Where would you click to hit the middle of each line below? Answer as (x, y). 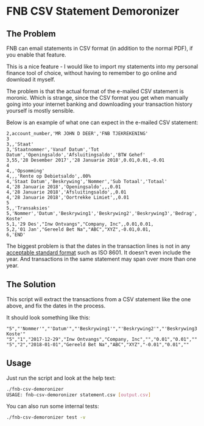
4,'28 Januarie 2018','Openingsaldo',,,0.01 (64, 187)
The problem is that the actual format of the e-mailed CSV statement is (95, 91)
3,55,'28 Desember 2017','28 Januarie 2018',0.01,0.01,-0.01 (86, 160)
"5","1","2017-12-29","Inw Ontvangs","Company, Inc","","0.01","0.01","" (102, 339)
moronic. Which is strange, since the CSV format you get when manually (97, 98)
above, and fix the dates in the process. (56, 306)
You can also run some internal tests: (53, 407)
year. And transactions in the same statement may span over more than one (101, 259)
